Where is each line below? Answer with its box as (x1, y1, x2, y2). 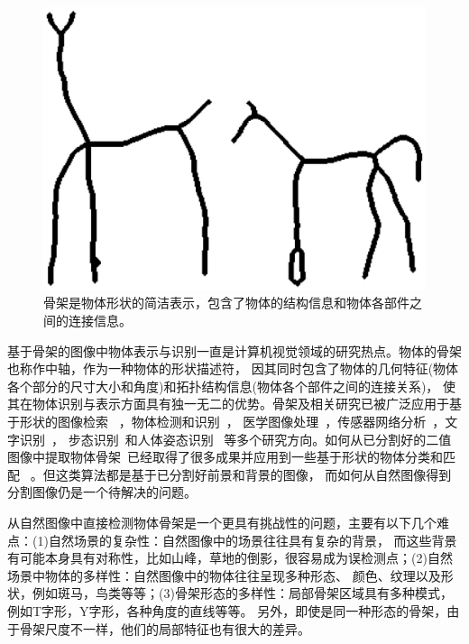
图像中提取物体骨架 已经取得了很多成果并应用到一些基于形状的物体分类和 (7, 447, 443, 466)
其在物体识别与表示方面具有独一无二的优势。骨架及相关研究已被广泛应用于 (7, 394, 449, 413)
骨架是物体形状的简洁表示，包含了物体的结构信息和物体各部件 (43, 293, 409, 312)
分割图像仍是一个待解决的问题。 (7, 483, 197, 501)
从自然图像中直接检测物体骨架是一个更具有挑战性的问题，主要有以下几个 (7, 512, 437, 531)
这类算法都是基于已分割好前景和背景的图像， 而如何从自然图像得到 (55, 465, 452, 483)
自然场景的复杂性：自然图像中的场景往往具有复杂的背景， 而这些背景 (48, 530, 457, 549)
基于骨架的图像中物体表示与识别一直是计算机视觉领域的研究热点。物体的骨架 (7, 341, 462, 360)
